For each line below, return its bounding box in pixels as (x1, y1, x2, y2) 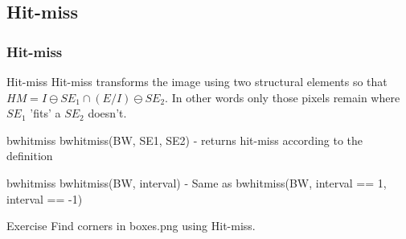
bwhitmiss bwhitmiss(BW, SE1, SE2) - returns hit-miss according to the (6, 131, 363, 148)
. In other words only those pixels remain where (165, 89, 400, 105)
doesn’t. (88, 105, 127, 122)
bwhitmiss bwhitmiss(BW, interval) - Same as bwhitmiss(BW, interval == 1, (6, 174, 387, 191)
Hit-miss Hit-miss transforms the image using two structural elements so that (6, 73, 388, 89)
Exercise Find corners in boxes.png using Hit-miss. (6, 217, 256, 234)
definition (6, 147, 53, 164)
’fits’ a (30, 105, 61, 122)
